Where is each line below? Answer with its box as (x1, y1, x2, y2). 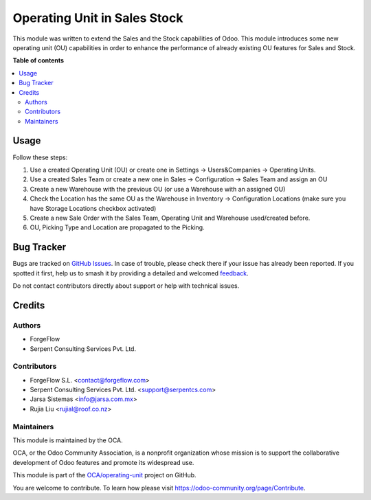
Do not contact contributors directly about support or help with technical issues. (12, 282, 240, 290)
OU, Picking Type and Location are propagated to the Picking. (30, 223, 205, 231)
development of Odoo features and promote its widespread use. (12, 458, 194, 466)
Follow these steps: (12, 153, 68, 161)
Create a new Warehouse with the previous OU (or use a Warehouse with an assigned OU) (30, 185, 286, 193)
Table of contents (12, 56, 65, 65)
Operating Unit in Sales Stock (12, 10, 183, 25)
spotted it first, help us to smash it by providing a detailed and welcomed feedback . (12, 269, 249, 277)
